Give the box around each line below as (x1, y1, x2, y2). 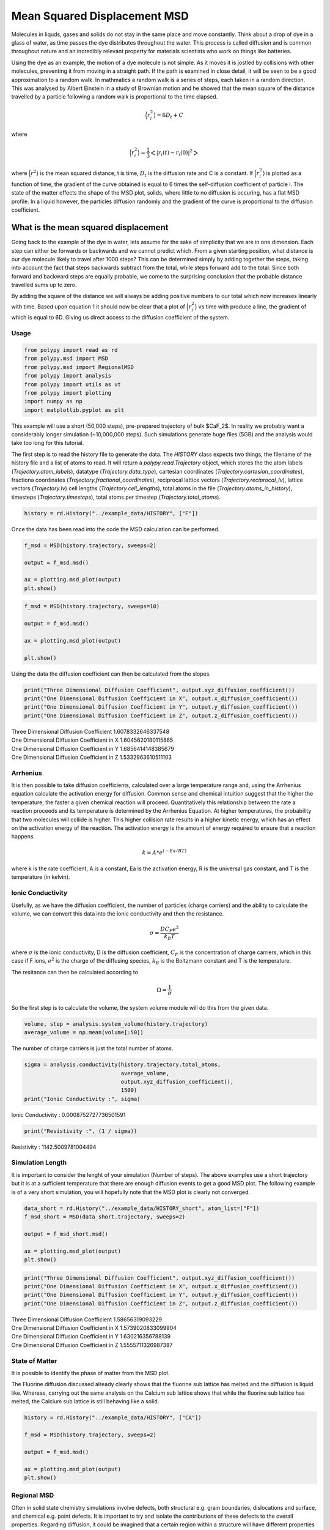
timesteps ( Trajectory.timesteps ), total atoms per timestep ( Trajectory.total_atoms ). (11, 493, 221, 501)
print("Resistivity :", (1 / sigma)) (24, 1127, 137, 1135)
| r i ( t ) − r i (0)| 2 (156, 148, 193, 157)
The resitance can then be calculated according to (11, 968, 139, 976)
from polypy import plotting (24, 389, 112, 396)
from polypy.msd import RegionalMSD (24, 364, 134, 370)
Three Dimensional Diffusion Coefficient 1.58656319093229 (11, 1316, 162, 1323)
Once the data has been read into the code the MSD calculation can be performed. (11, 525, 220, 532)
